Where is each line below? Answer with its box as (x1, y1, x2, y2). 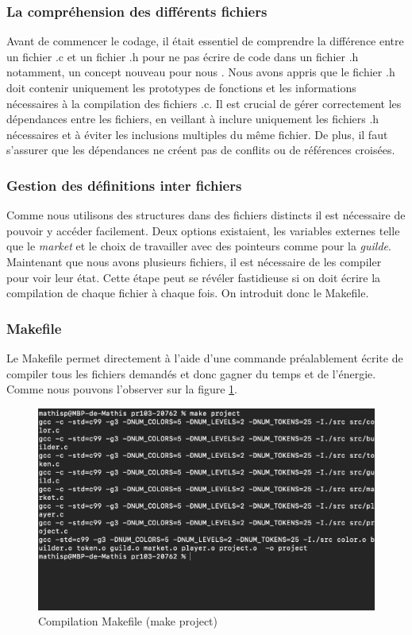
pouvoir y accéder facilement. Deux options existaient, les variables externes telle (6, 222, 400, 238)
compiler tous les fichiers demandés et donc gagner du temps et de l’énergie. (6, 365, 376, 381)
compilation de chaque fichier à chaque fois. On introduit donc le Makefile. (6, 285, 369, 301)
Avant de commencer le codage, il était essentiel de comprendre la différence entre (6, 33, 404, 49)
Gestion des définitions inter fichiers (6, 175, 242, 195)
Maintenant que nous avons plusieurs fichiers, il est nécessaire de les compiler (6, 253, 382, 269)
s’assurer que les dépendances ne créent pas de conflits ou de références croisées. (6, 141, 395, 158)
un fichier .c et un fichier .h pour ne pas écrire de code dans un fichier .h (6, 48, 359, 64)
